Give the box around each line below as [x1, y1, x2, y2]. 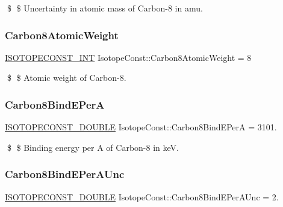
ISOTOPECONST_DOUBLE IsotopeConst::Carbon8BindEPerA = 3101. [5, 121, 277, 133]
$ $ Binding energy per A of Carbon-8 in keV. [7, 141, 179, 153]
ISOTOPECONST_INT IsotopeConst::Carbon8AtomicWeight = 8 [5, 51, 252, 63]
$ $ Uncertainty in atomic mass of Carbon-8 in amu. [7, 2, 203, 14]
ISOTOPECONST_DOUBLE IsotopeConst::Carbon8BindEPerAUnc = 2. [5, 190, 279, 203]
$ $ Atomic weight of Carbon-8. [7, 71, 126, 84]
